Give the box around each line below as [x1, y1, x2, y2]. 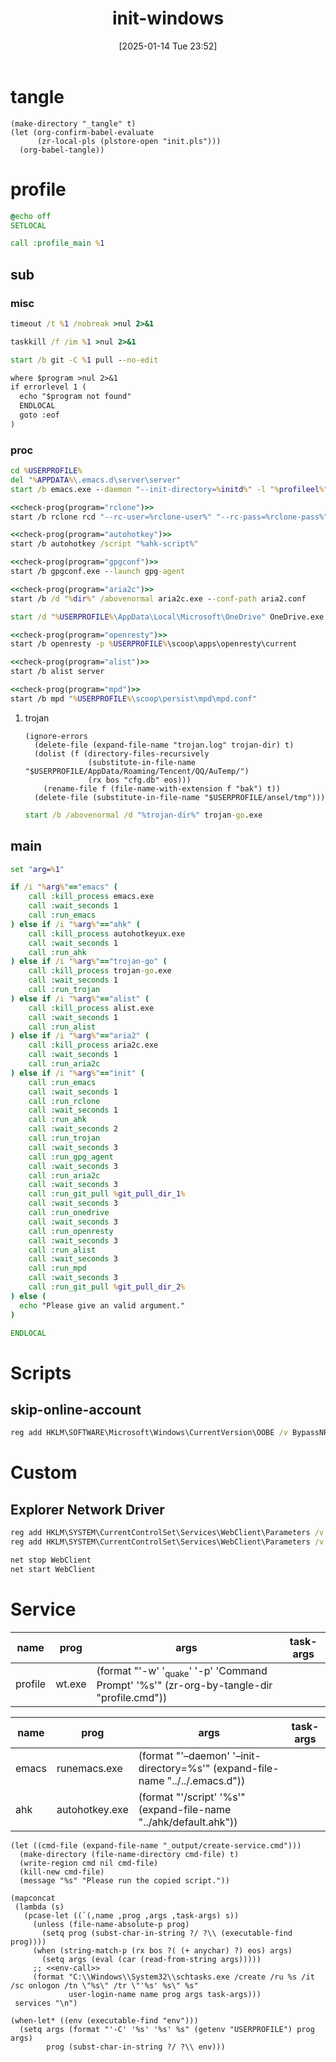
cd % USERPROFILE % [10, 466, 83, 476]
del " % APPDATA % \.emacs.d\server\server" [10, 475, 182, 485]
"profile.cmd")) [96, 1690, 168, 1704]
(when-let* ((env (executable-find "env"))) [10, 2015, 199, 2026]
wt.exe [55, 1677, 87, 1691]
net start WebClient [10, 1564, 97, 1574]
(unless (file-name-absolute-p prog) [32, 1919, 190, 1929]
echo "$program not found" [19, 392, 132, 402]
